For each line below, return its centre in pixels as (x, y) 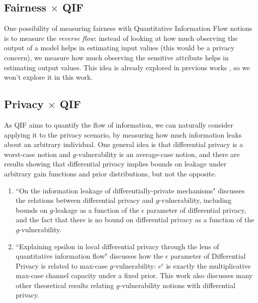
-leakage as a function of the (96, 210)
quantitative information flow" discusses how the (89, 256)
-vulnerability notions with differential (177, 285)
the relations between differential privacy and (85, 200)
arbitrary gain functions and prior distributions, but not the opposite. (110, 173)
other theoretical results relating (65, 285)
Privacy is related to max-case (62, 265)
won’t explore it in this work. (48, 77)
